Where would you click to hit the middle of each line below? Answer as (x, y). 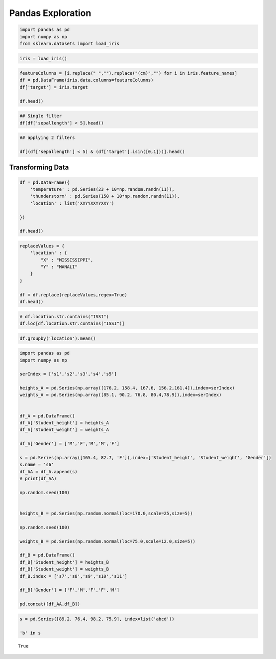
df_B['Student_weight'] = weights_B (64, 569)
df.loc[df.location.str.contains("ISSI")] (72, 323)
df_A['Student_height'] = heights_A (64, 423)
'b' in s (30, 633)
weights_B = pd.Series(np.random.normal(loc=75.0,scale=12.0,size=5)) (108, 541)
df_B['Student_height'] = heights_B (64, 562)
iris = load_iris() (43, 58)
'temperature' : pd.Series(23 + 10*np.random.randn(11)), (102, 189)
